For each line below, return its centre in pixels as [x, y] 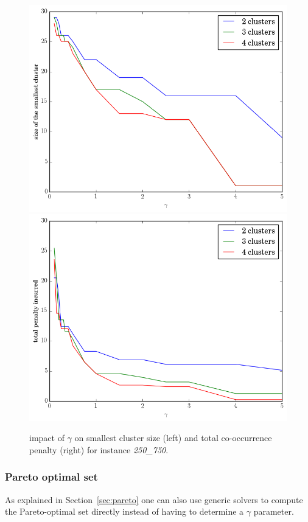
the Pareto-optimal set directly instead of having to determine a [124, 511]
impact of [47, 438]
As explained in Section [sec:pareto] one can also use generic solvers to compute [154, 499]
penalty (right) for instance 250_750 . [99, 449]
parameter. [274, 511]
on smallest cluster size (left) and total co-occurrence [173, 438]
